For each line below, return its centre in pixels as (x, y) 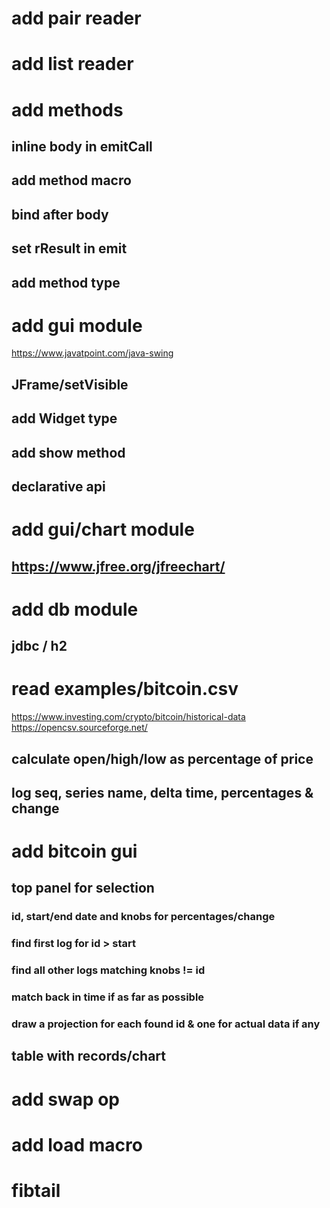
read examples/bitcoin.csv (125, 689)
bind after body (60, 214)
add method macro (71, 180)
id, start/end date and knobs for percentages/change (143, 917)
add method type (66, 282)
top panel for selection (83, 888)
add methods (67, 109)
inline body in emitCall (82, 146)
